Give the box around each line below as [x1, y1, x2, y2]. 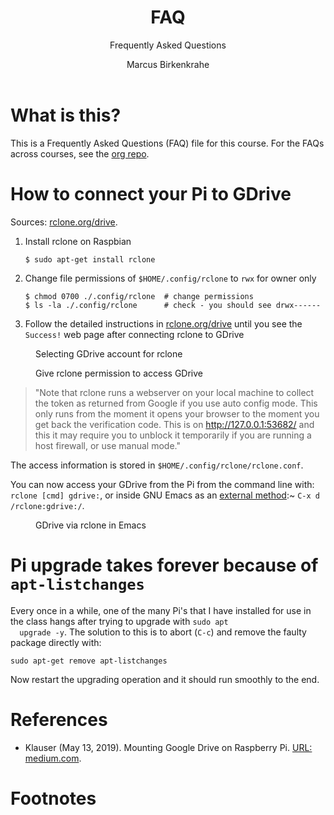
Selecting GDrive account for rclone [35, 347, 183, 360]
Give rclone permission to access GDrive [35, 367, 203, 379]
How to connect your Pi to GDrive [10, 182, 292, 205]
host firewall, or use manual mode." [34, 439, 181, 451]
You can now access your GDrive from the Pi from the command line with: [10, 478, 315, 490]
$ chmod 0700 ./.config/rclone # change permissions [24, 291, 254, 301]
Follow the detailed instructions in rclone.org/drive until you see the [24, 317, 303, 330]
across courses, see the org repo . [10, 147, 150, 160]
